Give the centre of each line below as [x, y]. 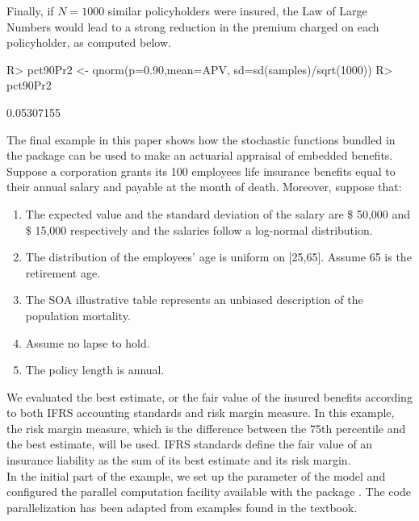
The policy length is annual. [95, 370]
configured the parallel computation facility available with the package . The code [209, 492]
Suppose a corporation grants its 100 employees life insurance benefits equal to [201, 171]
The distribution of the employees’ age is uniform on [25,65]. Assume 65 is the [218, 257]
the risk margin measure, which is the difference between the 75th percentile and [206, 428]
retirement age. [63, 272]
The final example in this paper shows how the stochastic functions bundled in [201, 139]
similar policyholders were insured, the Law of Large [237, 10]
